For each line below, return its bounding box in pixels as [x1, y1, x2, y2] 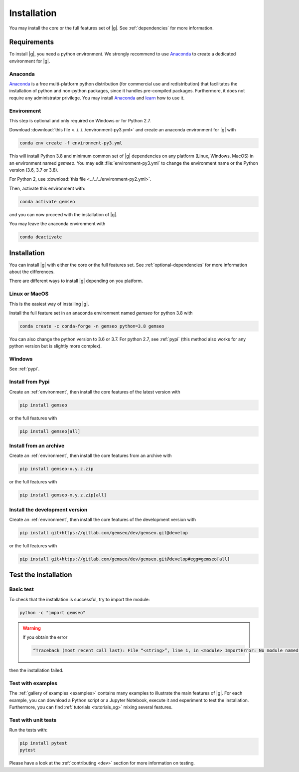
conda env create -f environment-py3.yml [19, 140, 123, 146]
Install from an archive [9, 442, 65, 449]
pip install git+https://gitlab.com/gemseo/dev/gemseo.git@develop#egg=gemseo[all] [19, 556, 230, 562]
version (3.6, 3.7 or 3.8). [9, 167, 59, 173]
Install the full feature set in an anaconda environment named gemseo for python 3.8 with [9, 310, 193, 316]
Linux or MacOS [9, 290, 49, 297]
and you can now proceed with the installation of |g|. [9, 211, 118, 217]
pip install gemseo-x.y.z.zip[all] [19, 492, 107, 498]
